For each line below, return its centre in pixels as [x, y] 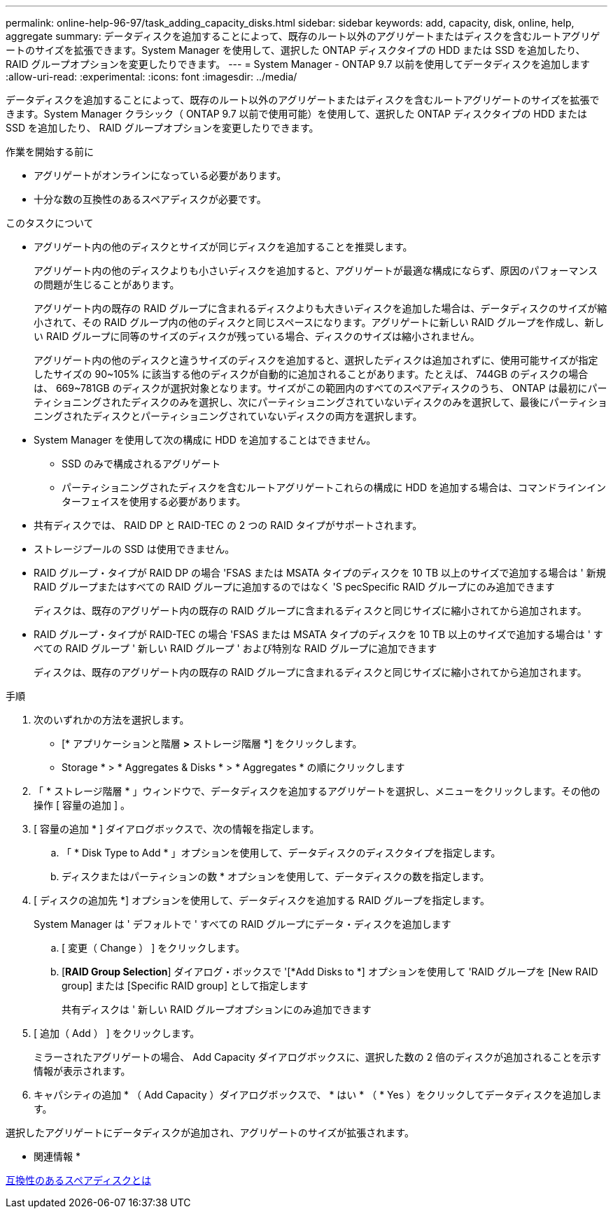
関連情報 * [57, 1156]
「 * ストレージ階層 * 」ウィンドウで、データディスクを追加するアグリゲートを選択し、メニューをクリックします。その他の [317, 791]
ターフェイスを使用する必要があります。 [154, 501]
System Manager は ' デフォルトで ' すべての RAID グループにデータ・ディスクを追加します [242, 924]
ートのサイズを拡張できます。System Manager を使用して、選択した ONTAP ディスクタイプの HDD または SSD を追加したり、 [296, 50]
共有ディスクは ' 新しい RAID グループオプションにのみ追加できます [217, 1009]
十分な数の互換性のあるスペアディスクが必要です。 [150, 199]
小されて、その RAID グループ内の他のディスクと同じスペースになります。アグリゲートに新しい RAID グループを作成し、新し [319, 322]
